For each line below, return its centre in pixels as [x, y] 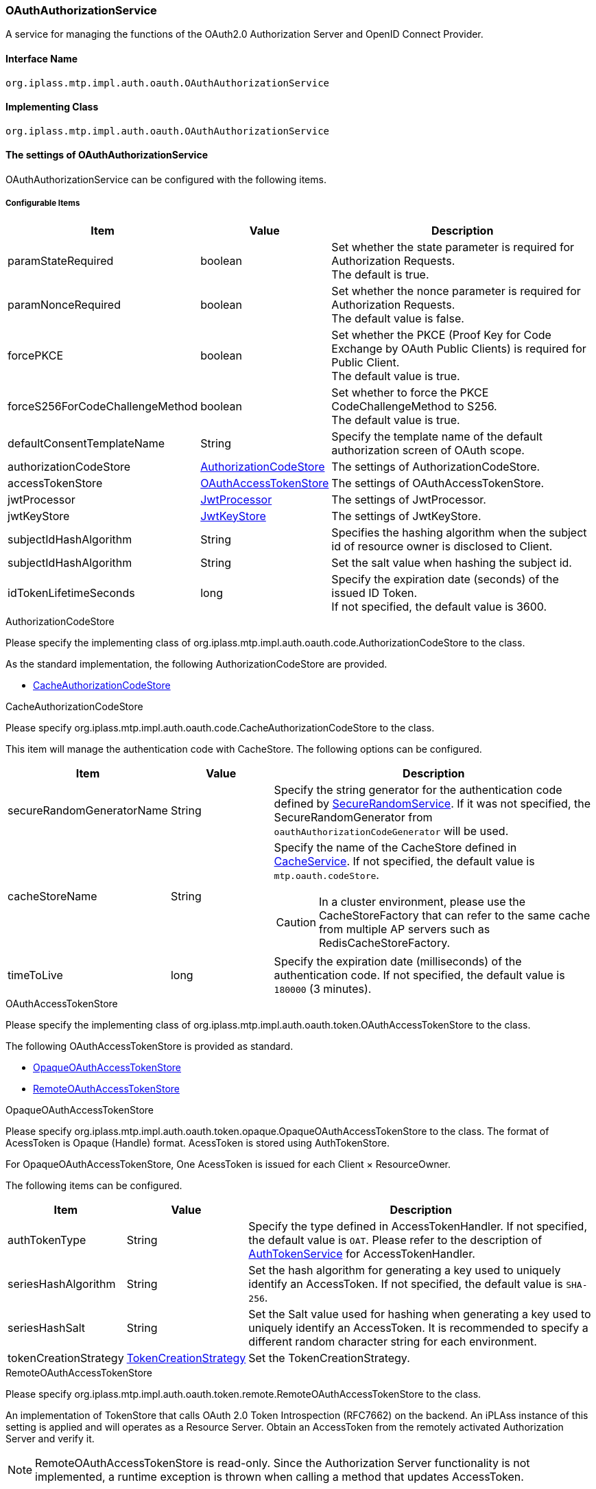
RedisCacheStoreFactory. [384, 942]
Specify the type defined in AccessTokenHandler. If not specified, [418, 1226]
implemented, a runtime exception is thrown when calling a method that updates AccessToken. [279, 1476]
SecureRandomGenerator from [353, 817]
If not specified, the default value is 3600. [439, 606]
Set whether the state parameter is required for [453, 247]
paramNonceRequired [64, 304]
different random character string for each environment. [393, 1341]
